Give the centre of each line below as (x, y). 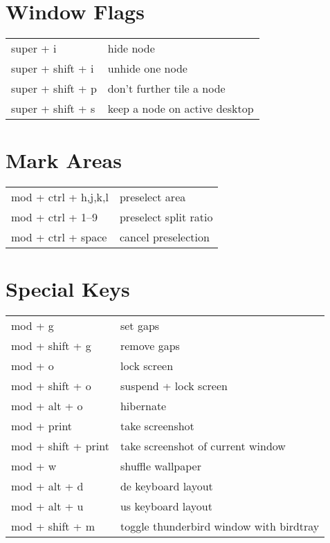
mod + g (33, 326)
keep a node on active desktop (181, 109)
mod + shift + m (53, 526)
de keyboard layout (166, 486)
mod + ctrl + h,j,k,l (60, 197)
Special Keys (68, 289)
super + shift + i (53, 68)
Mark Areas (64, 160)
